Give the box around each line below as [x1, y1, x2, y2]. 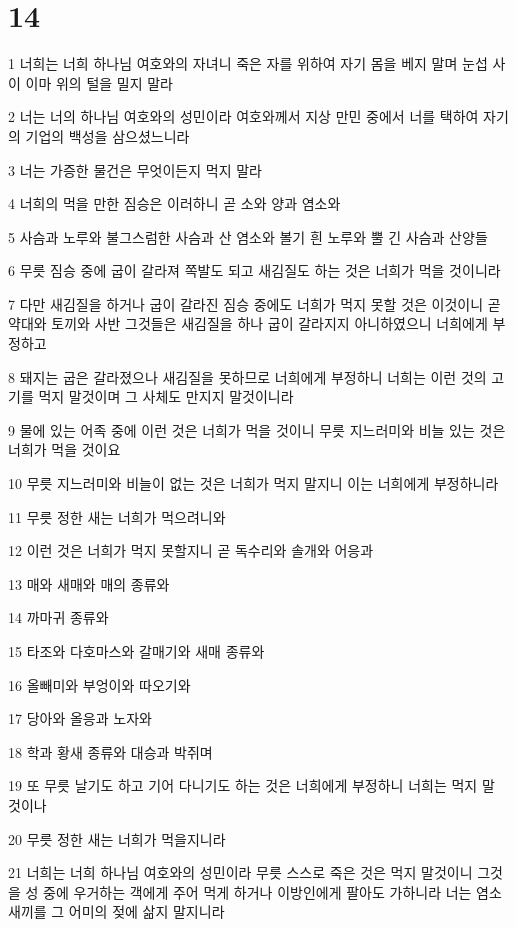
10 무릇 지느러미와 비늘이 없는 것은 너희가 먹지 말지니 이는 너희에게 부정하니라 [8, 473, 499, 494]
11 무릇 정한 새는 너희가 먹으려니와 [8, 506, 226, 527]
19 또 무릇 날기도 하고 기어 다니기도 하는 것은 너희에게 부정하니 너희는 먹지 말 [8, 775, 495, 796]
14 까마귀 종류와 [8, 607, 109, 628]
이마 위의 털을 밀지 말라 [25, 72, 173, 93]
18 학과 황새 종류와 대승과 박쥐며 [8, 741, 213, 762]
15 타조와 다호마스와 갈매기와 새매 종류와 [8, 641, 265, 661]
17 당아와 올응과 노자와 [8, 708, 152, 729]
